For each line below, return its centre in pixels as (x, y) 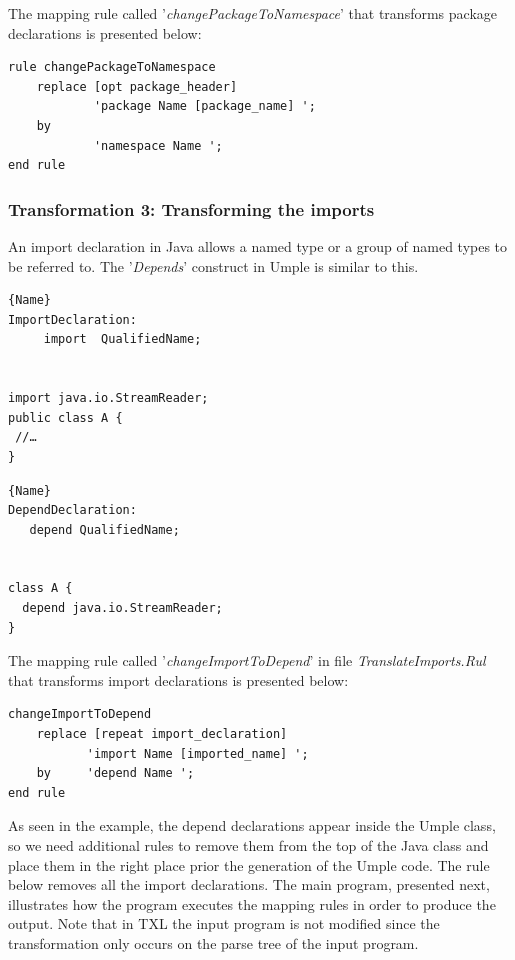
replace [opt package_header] (137, 86)
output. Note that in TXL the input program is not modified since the (224, 923)
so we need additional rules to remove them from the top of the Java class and (248, 845)
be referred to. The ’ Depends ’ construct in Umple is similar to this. (213, 265)
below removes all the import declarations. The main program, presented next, (249, 884)
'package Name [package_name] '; (204, 106)
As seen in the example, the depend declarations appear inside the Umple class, (252, 825)
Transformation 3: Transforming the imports (191, 208)
